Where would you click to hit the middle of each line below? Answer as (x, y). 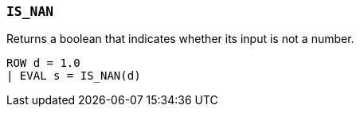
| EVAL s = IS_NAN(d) (74, 76)
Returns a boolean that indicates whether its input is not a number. (180, 39)
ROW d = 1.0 (43, 63)
